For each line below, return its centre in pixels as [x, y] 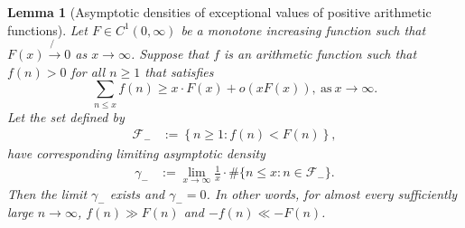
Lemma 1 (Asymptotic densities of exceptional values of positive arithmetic [219, 12]
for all [88, 71]
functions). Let [47, 29]
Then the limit [47, 194]
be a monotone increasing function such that [303, 29]
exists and [137, 194]
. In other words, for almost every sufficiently [332, 194]
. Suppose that [170, 53]
